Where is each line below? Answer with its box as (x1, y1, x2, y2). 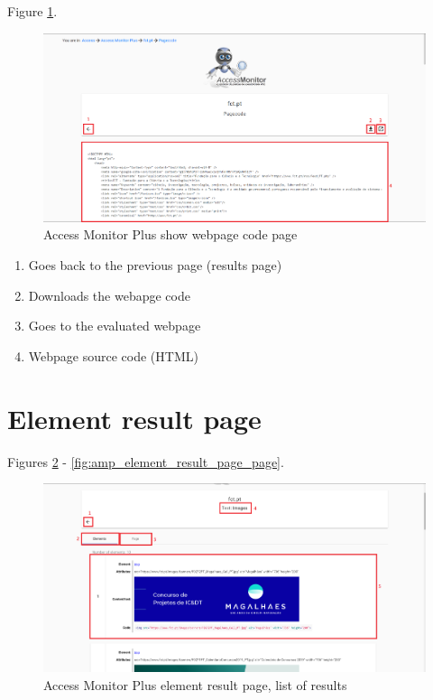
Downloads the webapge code (28, 285, 190, 304)
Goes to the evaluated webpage (28, 316, 201, 335)
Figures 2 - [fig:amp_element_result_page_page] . (7, 452, 284, 471)
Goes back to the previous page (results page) (28, 256, 282, 275)
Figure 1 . (7, 2, 58, 20)
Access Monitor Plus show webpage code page (43, 225, 298, 244)
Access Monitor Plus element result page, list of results (43, 675, 347, 694)
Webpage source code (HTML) (28, 346, 198, 365)
